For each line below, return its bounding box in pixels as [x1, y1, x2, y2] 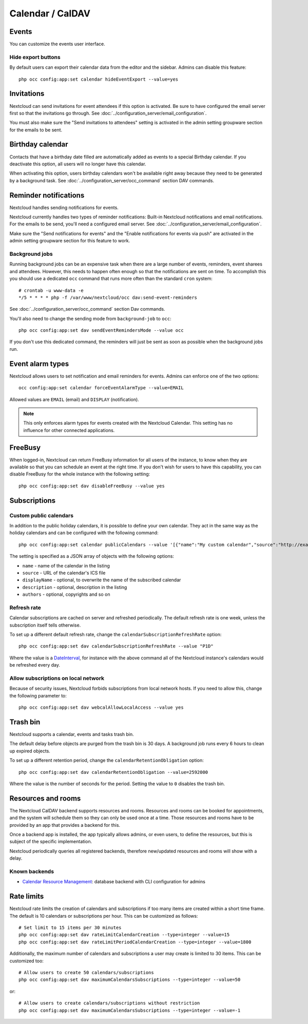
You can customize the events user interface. [9, 41, 105, 47]
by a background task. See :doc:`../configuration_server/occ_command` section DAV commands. [9, 177, 215, 183]
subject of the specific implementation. [9, 839, 92, 845]
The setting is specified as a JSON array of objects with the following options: [9, 553, 175, 559]
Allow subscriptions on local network [9, 674, 105, 681]
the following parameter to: [9, 692, 67, 698]
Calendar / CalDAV [9, 8, 91, 19]
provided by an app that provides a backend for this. [9, 822, 121, 828]
